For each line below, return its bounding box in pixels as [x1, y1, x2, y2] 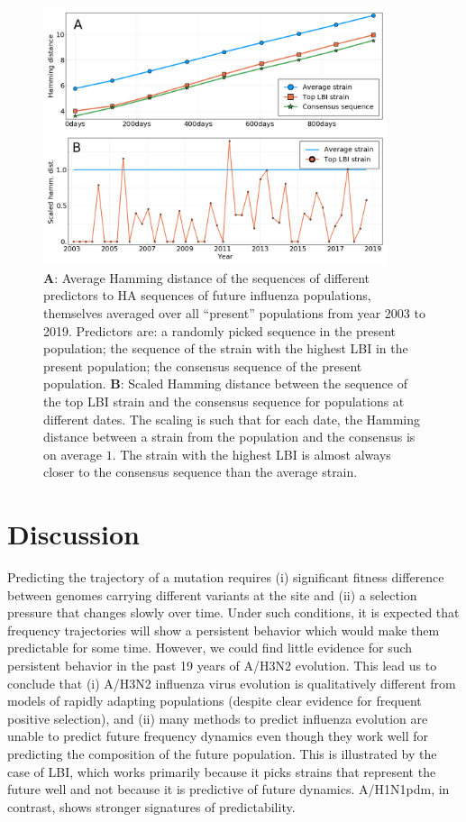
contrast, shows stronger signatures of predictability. [7, 797, 296, 816]
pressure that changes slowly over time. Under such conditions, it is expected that [7, 603, 460, 622]
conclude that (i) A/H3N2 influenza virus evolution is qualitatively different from [7, 673, 456, 692]
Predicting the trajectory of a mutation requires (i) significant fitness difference [7, 568, 444, 587]
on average [43, 444, 102, 463]
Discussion [7, 516, 140, 553]
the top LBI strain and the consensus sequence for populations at [43, 391, 405, 410]
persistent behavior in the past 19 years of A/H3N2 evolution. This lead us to [7, 656, 437, 674]
